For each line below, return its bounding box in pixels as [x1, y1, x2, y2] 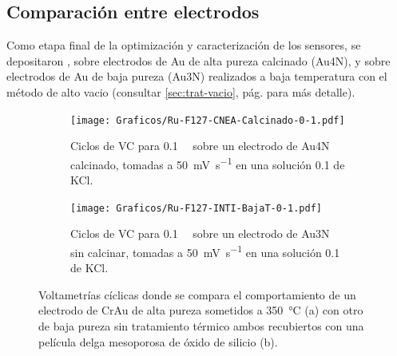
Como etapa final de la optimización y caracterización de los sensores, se [6, 37, 361, 53]
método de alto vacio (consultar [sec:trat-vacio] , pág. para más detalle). [6, 83, 355, 100]
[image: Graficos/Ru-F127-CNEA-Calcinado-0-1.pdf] [70, 114, 345, 126]
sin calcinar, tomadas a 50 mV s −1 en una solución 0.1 [70, 241, 340, 260]
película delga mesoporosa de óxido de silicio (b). [38, 333, 278, 350]
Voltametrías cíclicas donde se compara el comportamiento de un [38, 286, 356, 303]
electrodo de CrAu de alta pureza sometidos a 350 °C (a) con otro [38, 302, 363, 318]
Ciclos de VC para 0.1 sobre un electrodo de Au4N [70, 137, 330, 154]
